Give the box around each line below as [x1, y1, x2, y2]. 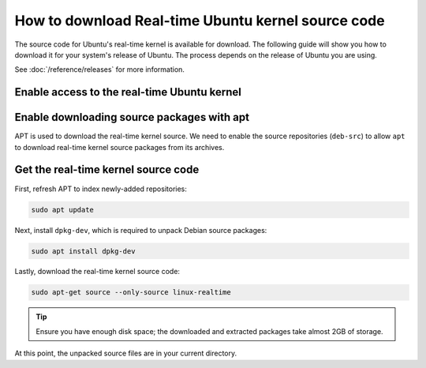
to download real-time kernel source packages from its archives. [14, 142, 225, 152]
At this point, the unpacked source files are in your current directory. [14, 348, 237, 359]
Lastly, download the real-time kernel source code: [14, 267, 181, 276]
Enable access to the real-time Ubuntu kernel [14, 85, 242, 99]
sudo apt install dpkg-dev [31, 246, 136, 256]
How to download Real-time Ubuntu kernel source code [14, 12, 386, 29]
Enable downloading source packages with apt [14, 111, 250, 124]
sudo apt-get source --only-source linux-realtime [31, 288, 232, 297]
